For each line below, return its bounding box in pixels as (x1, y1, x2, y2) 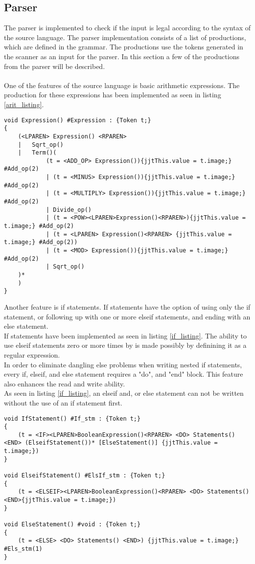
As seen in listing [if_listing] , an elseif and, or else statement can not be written (4, 388, 244, 398)
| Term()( (18, 149, 57, 157)
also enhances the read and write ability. (4, 378, 125, 388)
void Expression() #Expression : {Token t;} (4, 116, 151, 124)
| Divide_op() (46, 206, 92, 213)
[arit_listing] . (4, 99, 44, 109)
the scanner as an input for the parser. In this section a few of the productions (4, 51, 239, 61)
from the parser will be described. (4, 61, 105, 71)
